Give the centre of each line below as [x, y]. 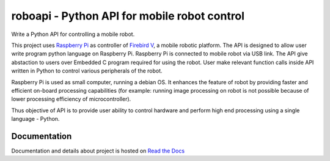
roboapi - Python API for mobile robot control [128, 16]
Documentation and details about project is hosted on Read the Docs [98, 151]
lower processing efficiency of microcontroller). [71, 99]
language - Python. [35, 119]
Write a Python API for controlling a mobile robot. [73, 34]
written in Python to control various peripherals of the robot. [87, 71]
